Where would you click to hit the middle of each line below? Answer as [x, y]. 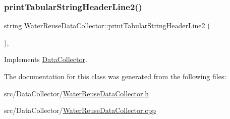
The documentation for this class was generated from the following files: [115, 76]
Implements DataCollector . [46, 59]
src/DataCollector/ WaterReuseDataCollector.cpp [80, 110]
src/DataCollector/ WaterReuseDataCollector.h [77, 93]
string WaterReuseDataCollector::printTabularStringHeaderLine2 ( [107, 25]
